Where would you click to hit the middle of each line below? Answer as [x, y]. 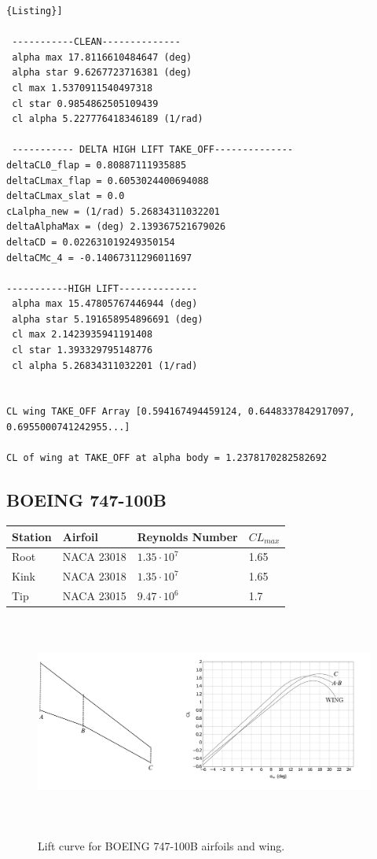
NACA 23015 [94, 596]
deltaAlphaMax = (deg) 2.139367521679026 [116, 227]
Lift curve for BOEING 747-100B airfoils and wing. [161, 845]
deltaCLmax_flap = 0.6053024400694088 [108, 181]
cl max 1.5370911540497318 [82, 88]
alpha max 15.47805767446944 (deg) [105, 304]
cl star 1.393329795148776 [82, 350]
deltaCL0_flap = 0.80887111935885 [97, 165]
